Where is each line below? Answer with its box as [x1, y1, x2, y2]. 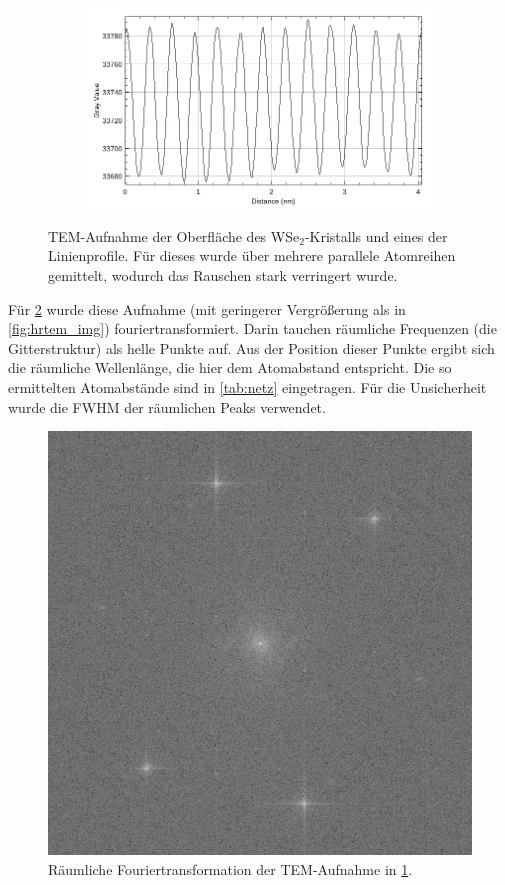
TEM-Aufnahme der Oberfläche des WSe [48, 225, 300, 246]
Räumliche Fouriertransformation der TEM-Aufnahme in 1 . [48, 858, 413, 879]
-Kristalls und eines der [304, 225, 448, 246]
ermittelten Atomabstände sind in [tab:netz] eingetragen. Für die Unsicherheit [8, 376, 487, 397]
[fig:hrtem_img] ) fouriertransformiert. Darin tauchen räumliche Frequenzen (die [8, 318, 497, 339]
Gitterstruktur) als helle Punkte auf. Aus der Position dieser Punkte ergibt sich [8, 337, 495, 358]
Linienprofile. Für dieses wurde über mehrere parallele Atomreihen [48, 245, 456, 266]
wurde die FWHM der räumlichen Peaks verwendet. [8, 396, 326, 417]
